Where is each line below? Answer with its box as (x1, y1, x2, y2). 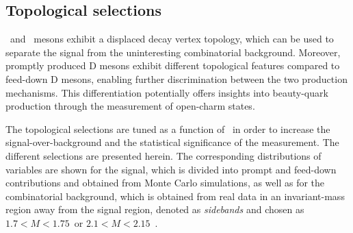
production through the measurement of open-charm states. (5, 99, 255, 113)
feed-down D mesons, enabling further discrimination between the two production (5, 71, 348, 86)
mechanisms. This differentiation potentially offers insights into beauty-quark (5, 85, 328, 99)
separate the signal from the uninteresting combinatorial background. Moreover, (5, 45, 341, 59)
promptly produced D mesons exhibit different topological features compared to (5, 58, 340, 73)
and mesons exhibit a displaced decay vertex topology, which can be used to (10, 32, 334, 46)
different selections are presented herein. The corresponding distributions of (5, 148, 322, 162)
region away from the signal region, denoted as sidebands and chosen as (5, 202, 304, 217)
